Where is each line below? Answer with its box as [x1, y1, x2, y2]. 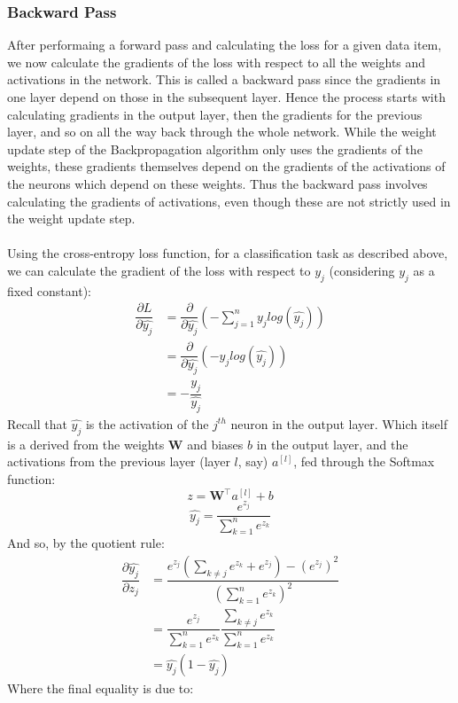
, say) [237, 452, 268, 471]
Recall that [7, 414, 67, 433]
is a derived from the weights [7, 434, 165, 453]
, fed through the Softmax [293, 452, 435, 471]
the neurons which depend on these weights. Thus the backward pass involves [7, 174, 428, 192]
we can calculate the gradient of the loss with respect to [7, 261, 311, 279]
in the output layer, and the [256, 434, 408, 453]
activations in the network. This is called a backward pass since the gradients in [7, 70, 441, 89]
